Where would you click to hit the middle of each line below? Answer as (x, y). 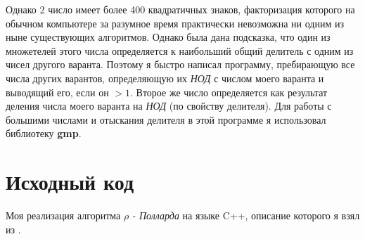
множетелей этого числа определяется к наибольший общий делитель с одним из (180, 50)
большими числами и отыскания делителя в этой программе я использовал (166, 119)
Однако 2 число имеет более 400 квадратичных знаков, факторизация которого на (180, 9)
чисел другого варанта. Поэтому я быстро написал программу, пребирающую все (180, 64)
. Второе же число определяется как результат (229, 92)
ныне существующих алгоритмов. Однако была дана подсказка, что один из (168, 37)
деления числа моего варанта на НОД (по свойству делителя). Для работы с (169, 106)
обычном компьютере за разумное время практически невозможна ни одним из (175, 23)
